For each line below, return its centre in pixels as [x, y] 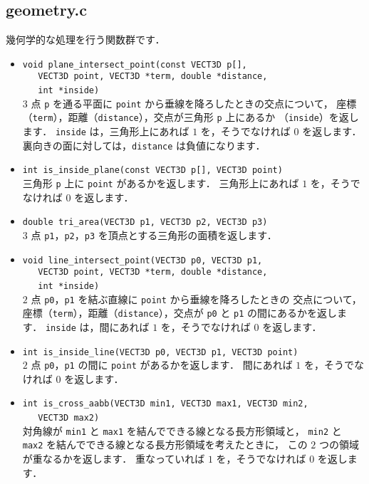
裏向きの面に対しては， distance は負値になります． [144, 145]
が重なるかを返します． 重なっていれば [114, 459]
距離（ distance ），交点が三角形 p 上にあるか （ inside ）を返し [213, 117]
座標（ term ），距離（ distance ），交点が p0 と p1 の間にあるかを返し [180, 313]
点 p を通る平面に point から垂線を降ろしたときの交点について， [182, 103]
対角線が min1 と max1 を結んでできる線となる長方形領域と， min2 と [182, 430]
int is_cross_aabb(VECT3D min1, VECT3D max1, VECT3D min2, [165, 404]
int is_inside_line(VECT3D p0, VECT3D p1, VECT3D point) [160, 352]
